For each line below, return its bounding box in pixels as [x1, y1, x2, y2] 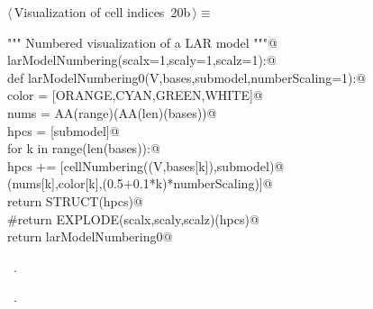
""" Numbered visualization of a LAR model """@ [7, 32, 277, 51]
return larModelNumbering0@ [7, 227, 173, 246]
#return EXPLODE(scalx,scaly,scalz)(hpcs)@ [7, 209, 259, 228]
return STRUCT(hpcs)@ [7, 191, 143, 210]
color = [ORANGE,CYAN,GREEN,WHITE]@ [7, 86, 263, 105]
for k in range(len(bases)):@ [7, 139, 160, 158]
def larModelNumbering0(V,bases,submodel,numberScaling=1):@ [7, 68, 367, 86]
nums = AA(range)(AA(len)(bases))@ [7, 103, 217, 122]
